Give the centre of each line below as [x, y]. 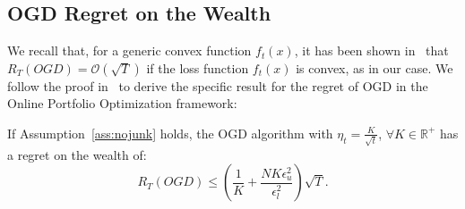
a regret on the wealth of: [77, 154]
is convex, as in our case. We [375, 67]
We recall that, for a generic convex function [129, 50]
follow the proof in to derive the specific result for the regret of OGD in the [218, 85]
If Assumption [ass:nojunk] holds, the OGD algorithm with [170, 133]
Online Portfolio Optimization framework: [122, 103]
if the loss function [198, 67]
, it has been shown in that [371, 50]
